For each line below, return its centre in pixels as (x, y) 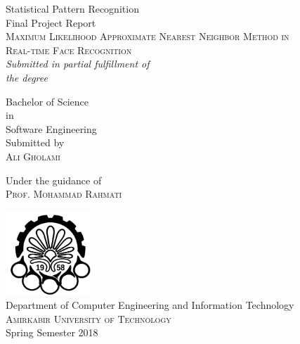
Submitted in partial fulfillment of (78, 64)
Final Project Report (51, 22)
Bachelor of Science (47, 101)
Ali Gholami (33, 156)
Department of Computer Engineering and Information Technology (150, 305)
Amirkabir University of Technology (89, 318)
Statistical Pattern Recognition (72, 8)
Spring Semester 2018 (52, 332)
